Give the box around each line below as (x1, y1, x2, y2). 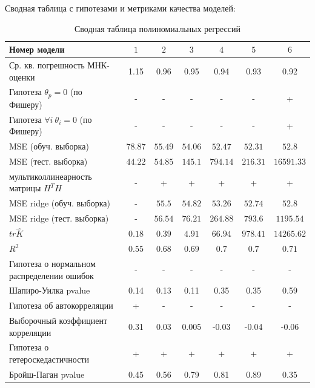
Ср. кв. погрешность (9, 59, 85, 71)
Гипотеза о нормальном (9, 257, 96, 269)
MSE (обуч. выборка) (9, 140, 89, 153)
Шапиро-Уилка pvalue (9, 284, 90, 297)
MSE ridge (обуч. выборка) (9, 197, 110, 209)
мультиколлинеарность (9, 169, 92, 182)
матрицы (9, 182, 41, 194)
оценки (9, 70, 35, 83)
